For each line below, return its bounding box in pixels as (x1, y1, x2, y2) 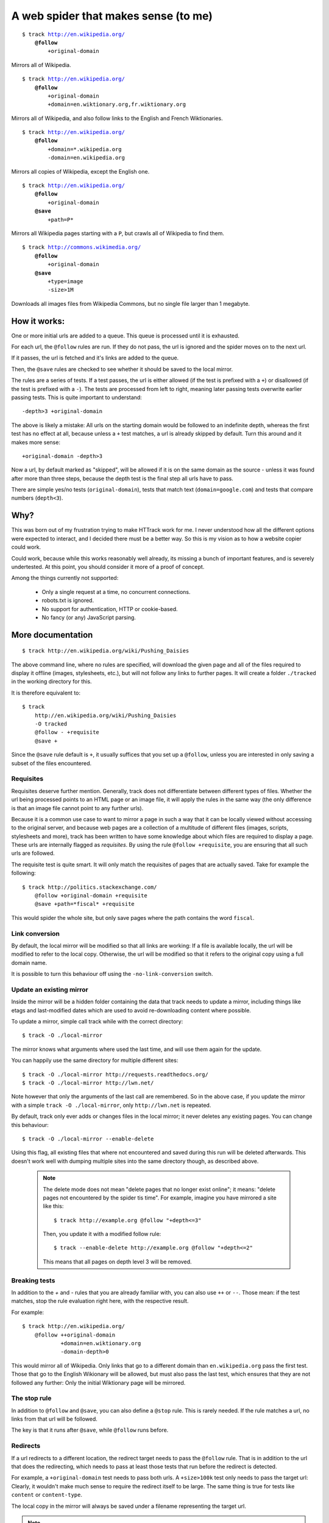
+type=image (48, 278, 83, 284)
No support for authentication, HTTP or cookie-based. (41, 605, 178, 612)
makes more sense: (11, 439, 61, 446)
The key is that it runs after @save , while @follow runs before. (11, 1426, 169, 1434)
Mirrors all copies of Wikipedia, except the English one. (11, 168, 150, 175)
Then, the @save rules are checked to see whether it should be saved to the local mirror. (11, 366, 233, 373)
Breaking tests (11, 1276, 55, 1285)
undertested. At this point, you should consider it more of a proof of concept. (11, 563, 205, 570)
